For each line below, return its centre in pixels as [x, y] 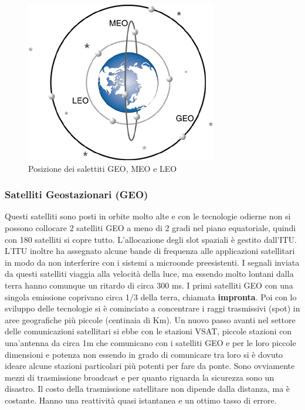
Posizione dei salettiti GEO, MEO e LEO [103, 168]
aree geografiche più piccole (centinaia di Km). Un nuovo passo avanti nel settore [150, 319]
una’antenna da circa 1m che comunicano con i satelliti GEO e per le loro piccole [150, 342]
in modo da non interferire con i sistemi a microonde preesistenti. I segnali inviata [152, 262]
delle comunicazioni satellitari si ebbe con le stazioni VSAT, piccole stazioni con [148, 331]
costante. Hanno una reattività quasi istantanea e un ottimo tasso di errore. [141, 400]
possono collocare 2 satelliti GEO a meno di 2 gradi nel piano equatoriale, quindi [150, 228]
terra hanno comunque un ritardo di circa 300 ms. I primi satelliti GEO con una [149, 285]
